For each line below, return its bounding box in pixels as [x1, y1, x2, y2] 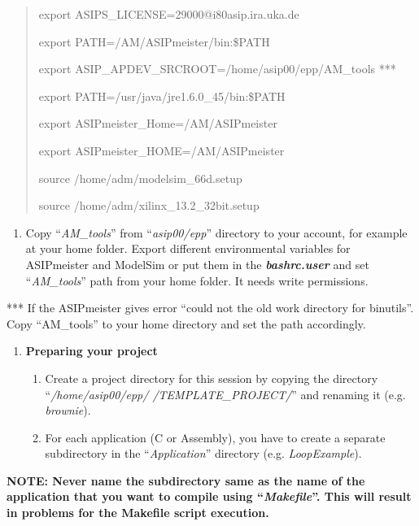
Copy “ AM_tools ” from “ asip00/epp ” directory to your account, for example [25, 224, 408, 241]
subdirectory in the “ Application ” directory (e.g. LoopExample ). [45, 445, 362, 462]
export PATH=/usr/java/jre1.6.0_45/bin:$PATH [38, 87, 286, 104]
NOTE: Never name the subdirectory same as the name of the [7, 472, 365, 489]
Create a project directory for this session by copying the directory [45, 369, 378, 386]
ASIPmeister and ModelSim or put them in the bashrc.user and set [25, 255, 369, 272]
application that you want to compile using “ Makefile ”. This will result [7, 488, 412, 505]
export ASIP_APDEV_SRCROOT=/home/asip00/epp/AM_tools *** [38, 60, 396, 77]
